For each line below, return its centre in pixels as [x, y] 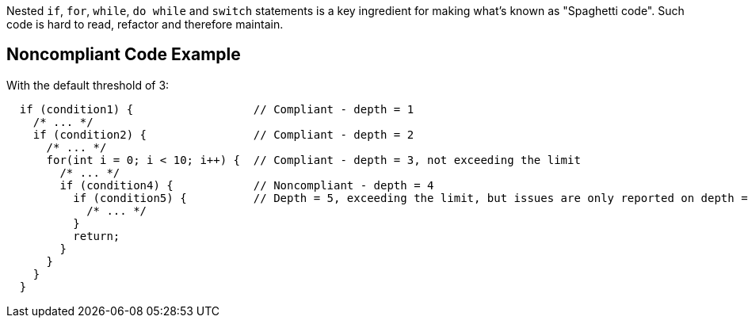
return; [97, 236]
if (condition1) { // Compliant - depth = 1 [217, 109]
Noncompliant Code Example [124, 55]
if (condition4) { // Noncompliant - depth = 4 [247, 185]
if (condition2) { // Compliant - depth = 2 [223, 134]
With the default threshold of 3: [88, 85]
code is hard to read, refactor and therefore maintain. [145, 24]
